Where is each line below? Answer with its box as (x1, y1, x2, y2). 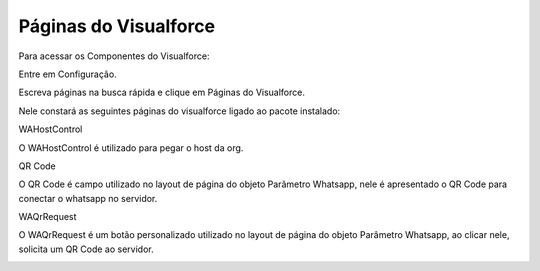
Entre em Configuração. (18, 68, 117, 80)
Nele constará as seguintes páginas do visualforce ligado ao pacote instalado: (18, 105, 341, 117)
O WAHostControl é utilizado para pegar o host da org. (18, 141, 244, 154)
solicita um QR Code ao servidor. (18, 243, 154, 255)
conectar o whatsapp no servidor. (18, 192, 158, 204)
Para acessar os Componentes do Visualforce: (18, 50, 210, 62)
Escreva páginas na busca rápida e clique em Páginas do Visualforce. (18, 86, 305, 99)
